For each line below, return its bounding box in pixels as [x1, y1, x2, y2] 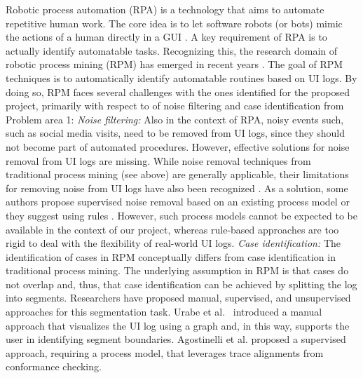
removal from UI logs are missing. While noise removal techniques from [6, 153, 311, 168]
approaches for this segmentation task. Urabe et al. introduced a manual [6, 304, 322, 319]
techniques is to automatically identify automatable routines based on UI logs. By [6, 70, 357, 85]
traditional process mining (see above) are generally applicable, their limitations [6, 167, 349, 182]
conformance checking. [6, 359, 102, 374]
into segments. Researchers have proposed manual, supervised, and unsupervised [6, 290, 351, 305]
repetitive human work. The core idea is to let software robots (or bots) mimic [6, 15, 343, 30]
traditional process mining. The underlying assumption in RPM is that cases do [6, 263, 349, 278]
